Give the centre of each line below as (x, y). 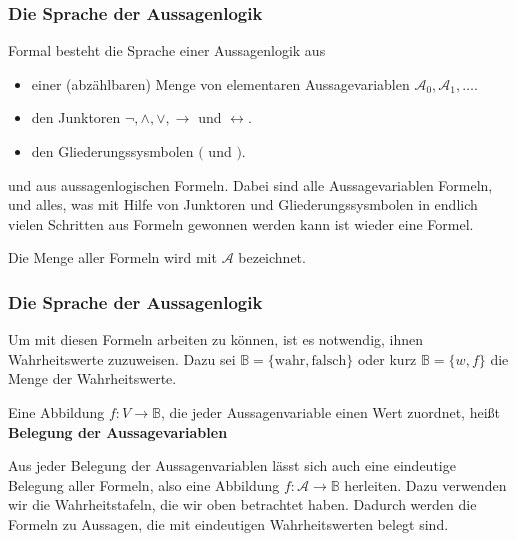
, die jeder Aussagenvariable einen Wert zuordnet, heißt (330, 411)
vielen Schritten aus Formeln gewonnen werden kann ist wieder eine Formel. (241, 223)
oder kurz (387, 358)
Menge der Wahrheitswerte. (92, 378)
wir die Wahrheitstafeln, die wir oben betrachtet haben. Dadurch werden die (242, 504)
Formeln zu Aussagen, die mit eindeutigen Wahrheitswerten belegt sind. (228, 523)
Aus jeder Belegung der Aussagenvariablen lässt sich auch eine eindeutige (232, 465)
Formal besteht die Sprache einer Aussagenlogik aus (167, 50)
